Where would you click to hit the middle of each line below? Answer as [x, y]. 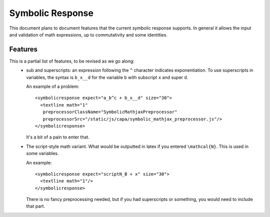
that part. [35, 206]
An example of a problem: [53, 86]
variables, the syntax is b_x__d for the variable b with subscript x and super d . [107, 77]
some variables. [43, 153]
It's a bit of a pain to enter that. [58, 137]
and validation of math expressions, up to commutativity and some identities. [88, 34]
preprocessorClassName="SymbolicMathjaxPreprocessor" [110, 112]
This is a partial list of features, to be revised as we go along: [72, 61]
